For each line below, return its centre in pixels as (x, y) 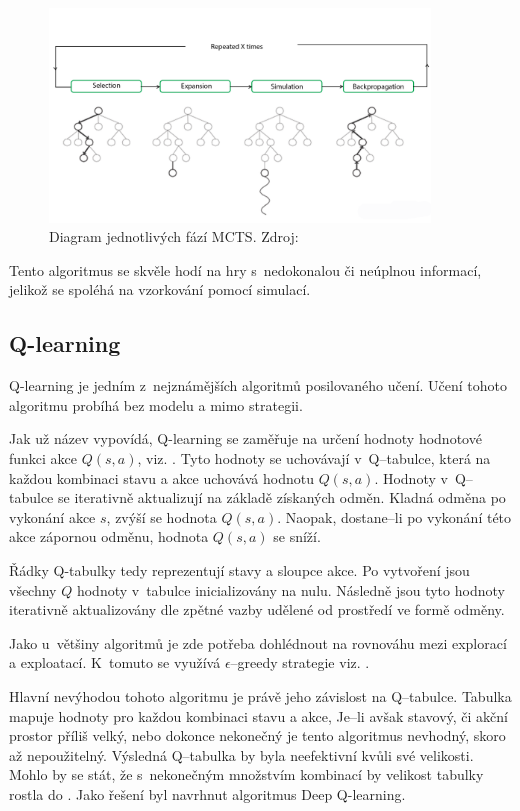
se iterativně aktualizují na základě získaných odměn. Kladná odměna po (281, 497)
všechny (33, 589)
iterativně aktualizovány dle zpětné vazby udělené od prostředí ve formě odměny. (257, 609)
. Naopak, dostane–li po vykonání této (394, 516)
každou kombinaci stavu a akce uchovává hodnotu (161, 477)
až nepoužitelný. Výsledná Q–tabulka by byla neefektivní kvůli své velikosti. (241, 754)
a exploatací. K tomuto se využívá (115, 662)
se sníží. (297, 536)
